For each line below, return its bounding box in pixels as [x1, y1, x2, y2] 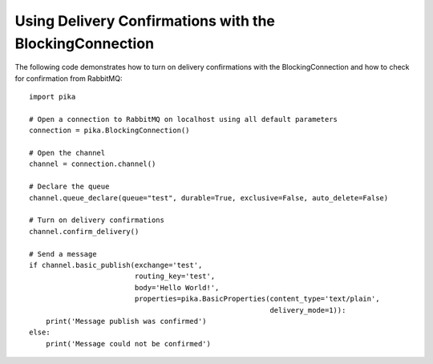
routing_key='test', [134, 272, 216, 281]
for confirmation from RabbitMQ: [14, 73, 123, 83]
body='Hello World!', [134, 283, 220, 292]
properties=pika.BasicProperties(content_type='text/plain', [134, 294, 380, 304]
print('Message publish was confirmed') [45, 317, 208, 326]
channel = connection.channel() [29, 160, 156, 168]
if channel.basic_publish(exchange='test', [29, 261, 203, 269]
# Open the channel [29, 148, 106, 158]
